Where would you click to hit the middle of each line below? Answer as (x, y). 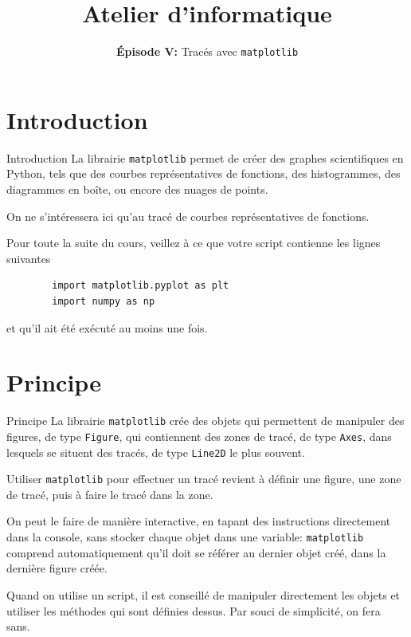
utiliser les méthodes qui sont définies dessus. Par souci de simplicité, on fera (194, 610)
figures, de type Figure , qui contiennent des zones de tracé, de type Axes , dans (199, 436)
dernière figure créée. (57, 568)
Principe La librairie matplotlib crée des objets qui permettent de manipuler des (205, 421)
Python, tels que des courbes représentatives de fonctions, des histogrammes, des (204, 173)
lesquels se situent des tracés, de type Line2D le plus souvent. (156, 452)
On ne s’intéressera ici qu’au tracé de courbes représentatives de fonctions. (188, 216)
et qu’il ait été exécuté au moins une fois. (107, 327)
